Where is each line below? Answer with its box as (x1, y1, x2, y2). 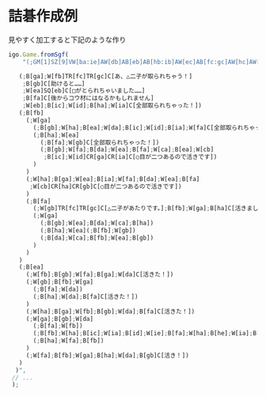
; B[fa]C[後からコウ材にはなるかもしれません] (22, 94, 154, 103)
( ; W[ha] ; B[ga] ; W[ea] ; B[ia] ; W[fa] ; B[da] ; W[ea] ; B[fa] (25, 175, 200, 183)
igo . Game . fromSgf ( (8, 51, 69, 58)
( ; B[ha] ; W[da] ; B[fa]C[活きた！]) (32, 292, 139, 300)
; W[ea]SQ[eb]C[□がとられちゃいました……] (22, 87, 146, 95)
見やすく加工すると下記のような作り (8, 35, 127, 44)
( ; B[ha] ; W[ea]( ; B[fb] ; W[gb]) (40, 227, 136, 235)
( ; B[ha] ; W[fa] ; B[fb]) (32, 337, 104, 345)
